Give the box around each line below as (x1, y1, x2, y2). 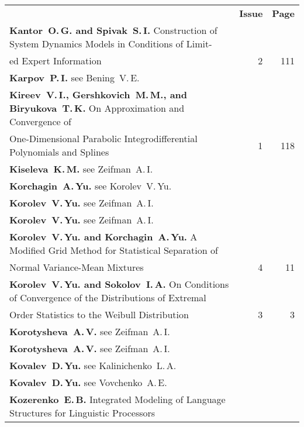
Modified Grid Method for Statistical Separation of (9, 243, 218, 257)
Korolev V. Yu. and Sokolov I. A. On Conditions (9, 277, 229, 291)
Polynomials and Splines (9, 145, 109, 159)
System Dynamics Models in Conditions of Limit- (9, 37, 212, 50)
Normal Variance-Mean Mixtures (9, 260, 144, 274)
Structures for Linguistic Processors (9, 406, 156, 419)
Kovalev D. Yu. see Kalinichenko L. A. (9, 359, 177, 372)
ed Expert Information (9, 54, 102, 67)
